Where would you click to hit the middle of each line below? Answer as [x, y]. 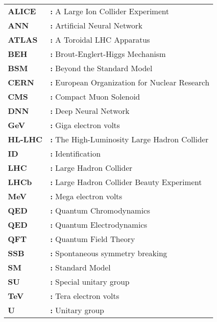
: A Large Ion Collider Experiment [109, 11]
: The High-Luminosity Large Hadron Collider [129, 139]
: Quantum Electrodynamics [99, 225]
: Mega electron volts [86, 196]
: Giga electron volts [85, 125]
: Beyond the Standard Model [101, 68]
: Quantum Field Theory [93, 239]
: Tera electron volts [85, 296]
